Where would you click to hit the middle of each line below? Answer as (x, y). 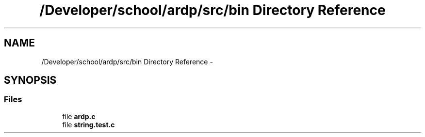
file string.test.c (89, 124)
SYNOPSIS (30, 80)
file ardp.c (79, 116)
